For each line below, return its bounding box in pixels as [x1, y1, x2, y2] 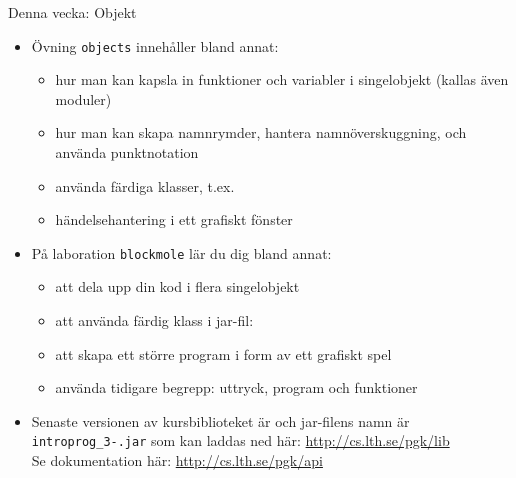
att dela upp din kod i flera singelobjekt [55, 276, 300, 297]
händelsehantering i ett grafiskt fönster [55, 209, 293, 230]
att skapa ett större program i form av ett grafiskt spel [55, 343, 392, 364]
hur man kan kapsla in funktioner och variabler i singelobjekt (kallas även [55, 69, 509, 90]
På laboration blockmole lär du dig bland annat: [31, 242, 332, 263]
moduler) [55, 88, 112, 109]
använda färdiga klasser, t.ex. [55, 175, 235, 196]
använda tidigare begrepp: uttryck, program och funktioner [55, 377, 418, 398]
